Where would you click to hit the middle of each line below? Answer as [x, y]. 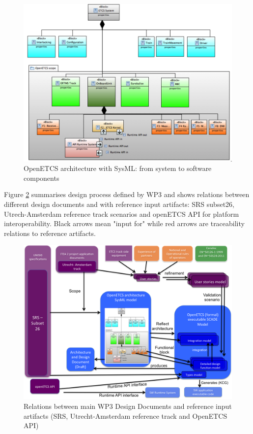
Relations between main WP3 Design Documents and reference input [128, 406]
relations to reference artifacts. [50, 233]
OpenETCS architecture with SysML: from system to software [118, 168]
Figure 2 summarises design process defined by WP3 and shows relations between [127, 194]
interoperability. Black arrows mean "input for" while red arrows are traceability [124, 223]
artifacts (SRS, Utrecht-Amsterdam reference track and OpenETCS [126, 416]
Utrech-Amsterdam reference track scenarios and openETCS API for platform [122, 214]
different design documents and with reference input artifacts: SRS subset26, [119, 204]
